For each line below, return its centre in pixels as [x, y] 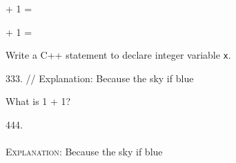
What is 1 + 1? [38, 101]
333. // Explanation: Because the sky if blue [100, 78]
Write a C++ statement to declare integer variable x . [118, 55]
